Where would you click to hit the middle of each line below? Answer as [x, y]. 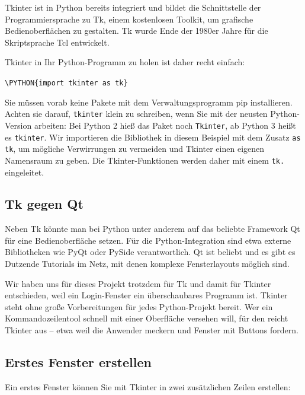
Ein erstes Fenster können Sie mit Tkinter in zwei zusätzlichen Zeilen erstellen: [148, 386]
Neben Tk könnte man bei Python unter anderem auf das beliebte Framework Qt [152, 229]
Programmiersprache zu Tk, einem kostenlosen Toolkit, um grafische [129, 19]
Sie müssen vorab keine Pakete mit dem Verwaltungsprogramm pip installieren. [149, 102]
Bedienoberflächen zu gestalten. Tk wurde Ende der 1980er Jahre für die [137, 31]
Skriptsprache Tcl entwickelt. [57, 42]
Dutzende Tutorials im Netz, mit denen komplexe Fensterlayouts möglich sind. [147, 264]
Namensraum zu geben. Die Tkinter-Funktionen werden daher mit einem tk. [145, 160]
